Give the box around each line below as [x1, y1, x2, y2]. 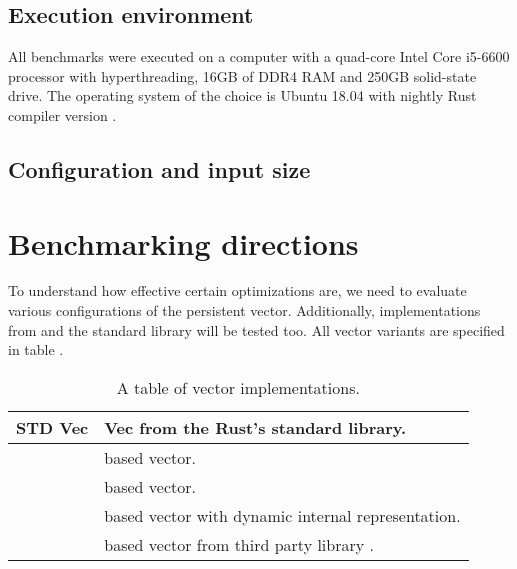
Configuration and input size [8, 153, 311, 184]
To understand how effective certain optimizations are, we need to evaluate [8, 280, 467, 301]
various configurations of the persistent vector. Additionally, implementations [8, 300, 481, 321]
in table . [8, 339, 64, 360]
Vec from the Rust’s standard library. [104, 415, 407, 439]
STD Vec [16, 415, 89, 439]
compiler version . [8, 104, 117, 125]
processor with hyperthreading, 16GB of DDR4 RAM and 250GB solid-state [8, 65, 477, 86]
